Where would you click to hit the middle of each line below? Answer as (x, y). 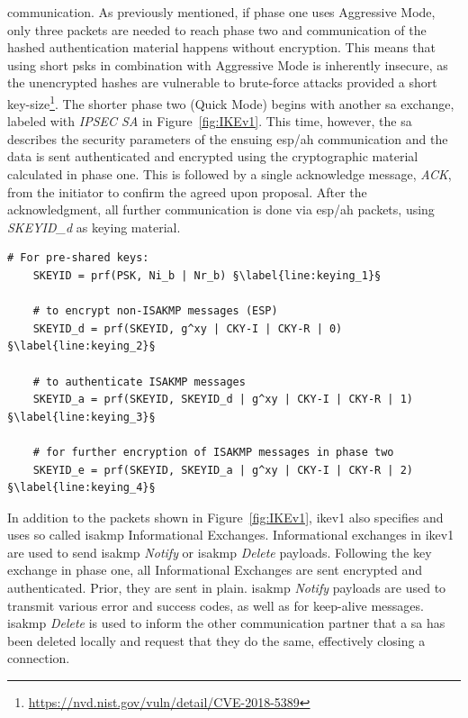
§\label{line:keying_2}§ (81, 346)
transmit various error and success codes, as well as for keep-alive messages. (216, 605)
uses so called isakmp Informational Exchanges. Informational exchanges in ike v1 (231, 535)
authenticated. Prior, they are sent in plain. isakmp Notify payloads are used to (227, 588)
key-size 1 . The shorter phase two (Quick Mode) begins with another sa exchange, (231, 102)
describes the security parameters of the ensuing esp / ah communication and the (228, 138)
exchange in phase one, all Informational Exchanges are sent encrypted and (215, 570)
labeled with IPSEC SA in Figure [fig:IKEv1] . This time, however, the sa (210, 121)
